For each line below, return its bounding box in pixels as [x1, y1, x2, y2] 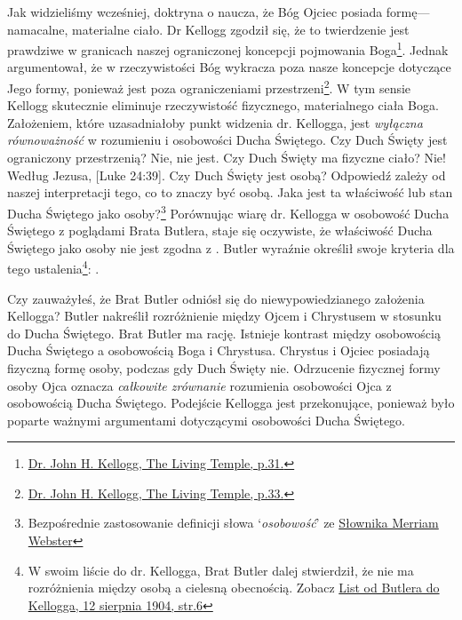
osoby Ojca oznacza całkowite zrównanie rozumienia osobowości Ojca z [7, 376, 392, 394]
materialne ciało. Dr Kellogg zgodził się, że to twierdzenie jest [72, 20, 410, 38]
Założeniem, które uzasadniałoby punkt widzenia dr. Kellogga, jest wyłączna [7, 113, 423, 131]
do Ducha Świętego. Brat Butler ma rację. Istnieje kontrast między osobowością [7, 323, 441, 342]
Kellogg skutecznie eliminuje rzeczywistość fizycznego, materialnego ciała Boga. [7, 96, 439, 115]
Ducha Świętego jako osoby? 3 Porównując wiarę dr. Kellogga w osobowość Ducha [7, 201, 450, 222]
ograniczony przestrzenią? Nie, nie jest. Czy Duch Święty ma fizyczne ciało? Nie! [7, 148, 446, 167]
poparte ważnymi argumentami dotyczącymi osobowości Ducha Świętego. [7, 410, 405, 429]
